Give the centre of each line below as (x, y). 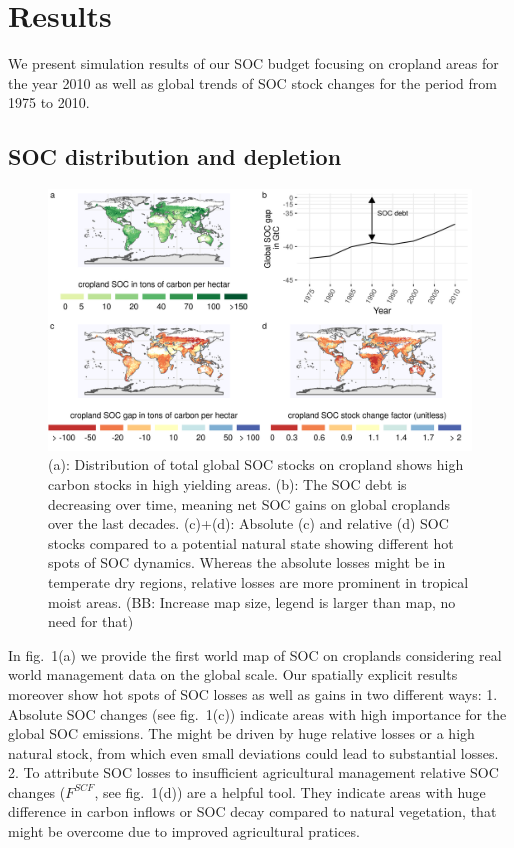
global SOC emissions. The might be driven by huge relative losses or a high (241, 733)
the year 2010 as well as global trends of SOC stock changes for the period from (252, 82)
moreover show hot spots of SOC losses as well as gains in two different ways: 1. (253, 693)
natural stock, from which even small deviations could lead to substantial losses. (253, 752)
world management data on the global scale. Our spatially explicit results (233, 674)
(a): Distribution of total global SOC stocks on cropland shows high (256, 464)
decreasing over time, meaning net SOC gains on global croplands (249, 503)
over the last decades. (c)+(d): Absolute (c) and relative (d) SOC (248, 523)
